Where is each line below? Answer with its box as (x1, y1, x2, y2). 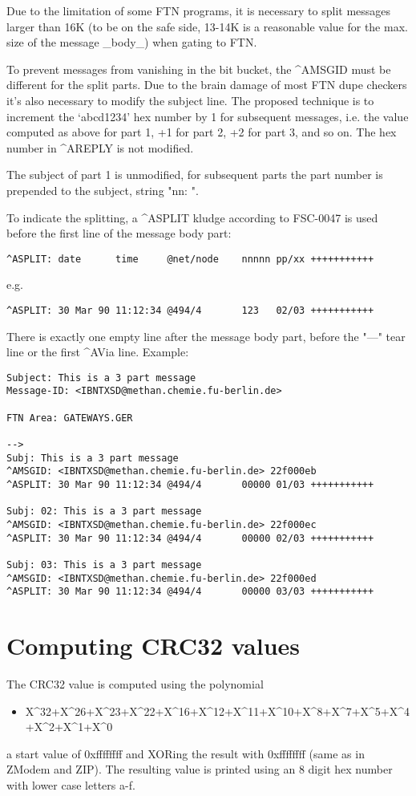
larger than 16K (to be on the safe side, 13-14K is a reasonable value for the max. (6, 18, 408, 35)
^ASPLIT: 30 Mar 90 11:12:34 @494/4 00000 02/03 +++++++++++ (6, 532, 374, 544)
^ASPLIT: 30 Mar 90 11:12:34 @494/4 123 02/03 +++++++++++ (6, 304, 374, 316)
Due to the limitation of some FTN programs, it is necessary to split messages (6, 2, 391, 18)
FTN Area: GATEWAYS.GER (6, 412, 133, 424)
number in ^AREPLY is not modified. (6, 139, 194, 156)
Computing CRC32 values (6, 629, 301, 662)
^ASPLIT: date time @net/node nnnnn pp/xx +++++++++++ (6, 253, 374, 265)
